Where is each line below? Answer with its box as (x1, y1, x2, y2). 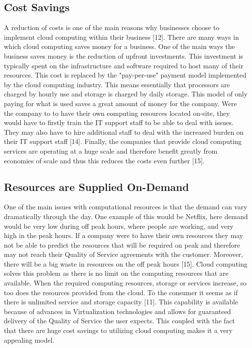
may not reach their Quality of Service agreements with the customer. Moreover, (4, 249, 243, 259)
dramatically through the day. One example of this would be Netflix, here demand (4, 211, 248, 221)
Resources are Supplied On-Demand (4, 179, 189, 194)
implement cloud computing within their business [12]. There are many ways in (4, 32, 239, 42)
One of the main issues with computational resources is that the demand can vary (4, 202, 247, 212)
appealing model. (4, 334, 55, 345)
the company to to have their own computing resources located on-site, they (4, 108, 230, 118)
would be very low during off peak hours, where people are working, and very (4, 221, 234, 231)
